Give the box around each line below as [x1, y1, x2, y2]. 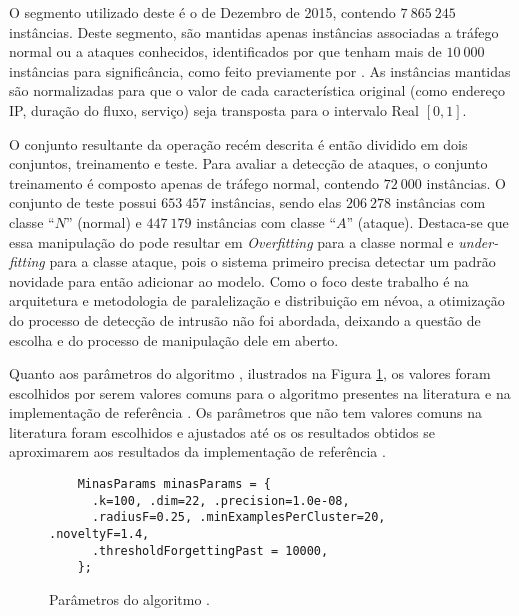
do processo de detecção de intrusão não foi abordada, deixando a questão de [9, 309, 481, 330]
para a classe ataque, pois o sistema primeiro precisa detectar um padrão [49, 251, 496, 272]
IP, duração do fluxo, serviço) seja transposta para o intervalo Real [9, 99, 420, 120]
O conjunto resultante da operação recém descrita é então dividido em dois [9, 133, 468, 154]
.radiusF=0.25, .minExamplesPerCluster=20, [91, 510, 386, 525]
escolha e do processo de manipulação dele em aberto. [9, 329, 339, 350]
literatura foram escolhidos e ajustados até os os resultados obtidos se [9, 421, 435, 442]
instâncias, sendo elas [211, 192, 342, 213]
